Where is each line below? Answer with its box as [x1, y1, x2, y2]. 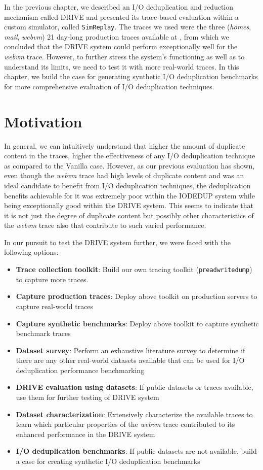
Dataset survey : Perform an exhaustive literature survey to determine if [16, 345, 245, 355]
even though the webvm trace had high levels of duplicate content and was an [4, 170, 244, 181]
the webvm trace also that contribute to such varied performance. [4, 220, 206, 230]
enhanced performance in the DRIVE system [16, 428, 155, 439]
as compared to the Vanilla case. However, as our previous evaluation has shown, [4, 160, 255, 171]
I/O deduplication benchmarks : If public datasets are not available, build [16, 446, 257, 456]
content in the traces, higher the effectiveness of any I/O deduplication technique [4, 150, 255, 161]
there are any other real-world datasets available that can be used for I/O [16, 355, 245, 365]
